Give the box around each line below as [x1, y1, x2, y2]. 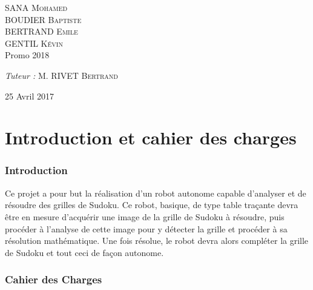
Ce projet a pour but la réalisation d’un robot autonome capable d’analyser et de [5, 186, 306, 199]
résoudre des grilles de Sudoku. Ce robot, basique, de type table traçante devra [5, 198, 298, 211]
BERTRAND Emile [5, 25, 78, 38]
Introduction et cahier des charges [5, 125, 297, 150]
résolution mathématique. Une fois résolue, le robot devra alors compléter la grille [5, 234, 309, 247]
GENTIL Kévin [5, 36, 63, 49]
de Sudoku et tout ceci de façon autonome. [5, 246, 164, 258]
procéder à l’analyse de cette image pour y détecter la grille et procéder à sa [5, 222, 288, 235]
